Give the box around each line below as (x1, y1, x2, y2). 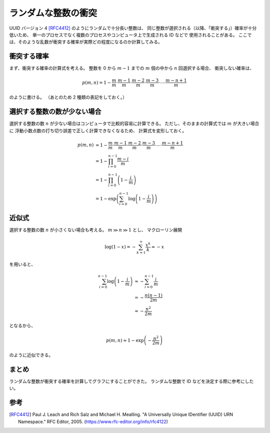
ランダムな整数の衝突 (9, 8, 97, 19)
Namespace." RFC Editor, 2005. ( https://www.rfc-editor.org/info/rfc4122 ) (18, 418, 168, 424)
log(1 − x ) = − (104, 244, 136, 250)
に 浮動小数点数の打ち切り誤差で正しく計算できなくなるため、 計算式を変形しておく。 (9, 128, 187, 134)
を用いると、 (9, 261, 36, 267)
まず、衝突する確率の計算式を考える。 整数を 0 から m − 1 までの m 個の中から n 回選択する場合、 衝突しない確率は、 (9, 65, 254, 71)
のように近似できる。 (9, 352, 53, 358)
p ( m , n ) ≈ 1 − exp (105, 337, 144, 343)
